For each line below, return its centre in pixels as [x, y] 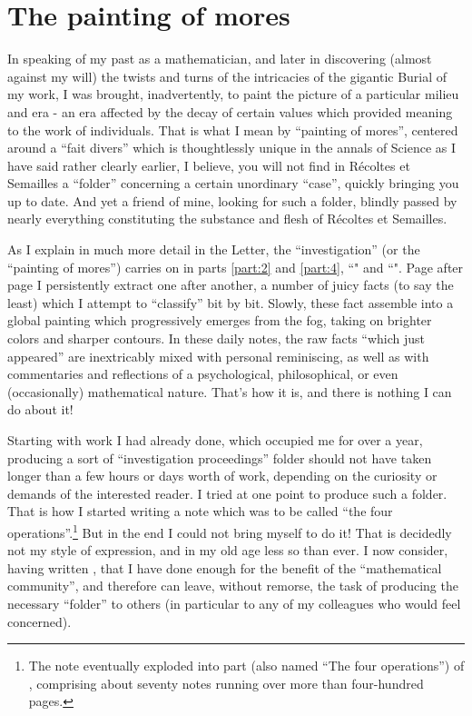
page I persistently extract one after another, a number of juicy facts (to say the [231, 285]
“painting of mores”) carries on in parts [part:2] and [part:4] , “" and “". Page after [236, 267]
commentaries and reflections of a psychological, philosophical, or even [203, 374]
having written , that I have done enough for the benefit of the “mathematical [225, 567]
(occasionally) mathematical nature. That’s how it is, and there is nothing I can [230, 391]
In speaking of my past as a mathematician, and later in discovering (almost [220, 59]
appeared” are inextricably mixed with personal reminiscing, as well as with [218, 356]
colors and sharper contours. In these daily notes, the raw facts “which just [216, 338]
